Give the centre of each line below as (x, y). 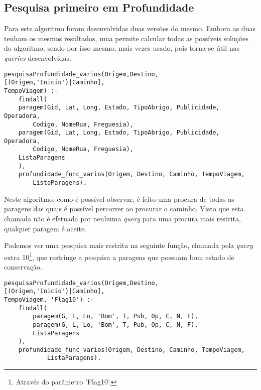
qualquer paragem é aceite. (45, 228)
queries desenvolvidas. (38, 57)
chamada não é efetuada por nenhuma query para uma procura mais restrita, (122, 218)
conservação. (23, 266)
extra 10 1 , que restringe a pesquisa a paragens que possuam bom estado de (119, 256)
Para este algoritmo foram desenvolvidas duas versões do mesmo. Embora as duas (130, 28)
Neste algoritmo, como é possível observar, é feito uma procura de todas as (119, 199)
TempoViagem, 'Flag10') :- (49, 299)
